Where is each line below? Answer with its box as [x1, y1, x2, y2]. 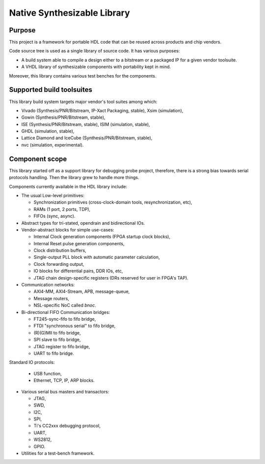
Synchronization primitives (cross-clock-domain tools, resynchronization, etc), [33, 199, 192, 206]
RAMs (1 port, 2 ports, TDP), [33, 206, 91, 212]
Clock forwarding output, [33, 261, 84, 267]
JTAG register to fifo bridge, [33, 343, 90, 349]
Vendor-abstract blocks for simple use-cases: [21, 227, 114, 232]
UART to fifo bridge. [33, 350, 74, 356]
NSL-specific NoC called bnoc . [33, 302, 97, 309]
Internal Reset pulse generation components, [33, 240, 125, 246]
